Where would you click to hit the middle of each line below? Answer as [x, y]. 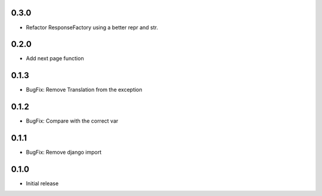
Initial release [42, 183]
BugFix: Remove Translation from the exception [84, 90]
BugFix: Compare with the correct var [72, 121]
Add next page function [55, 58]
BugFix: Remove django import [64, 153]
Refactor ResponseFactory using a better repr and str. [92, 27]
